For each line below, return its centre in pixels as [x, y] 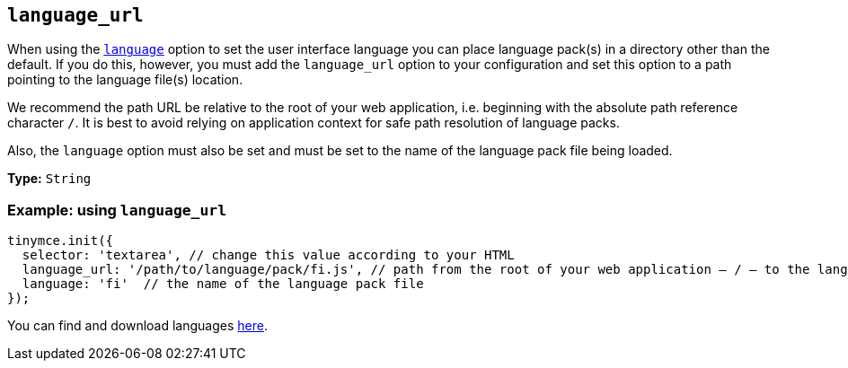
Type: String [49, 179]
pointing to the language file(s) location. [125, 80]
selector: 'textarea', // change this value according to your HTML [268, 255]
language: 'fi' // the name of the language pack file [223, 284]
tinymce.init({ [61, 241]
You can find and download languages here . [137, 326]
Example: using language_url [117, 210]
